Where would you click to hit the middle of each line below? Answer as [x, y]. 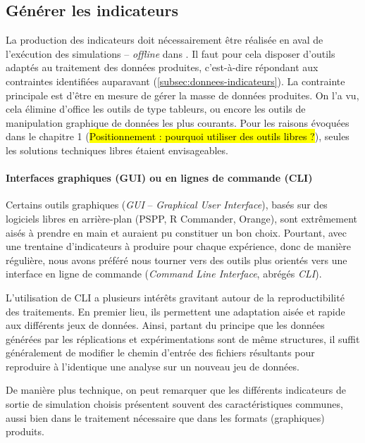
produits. [25, 431]
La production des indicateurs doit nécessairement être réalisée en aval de [165, 40]
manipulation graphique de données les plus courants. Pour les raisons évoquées [178, 122]
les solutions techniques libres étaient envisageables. [117, 150]
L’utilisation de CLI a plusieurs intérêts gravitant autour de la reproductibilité [175, 297]
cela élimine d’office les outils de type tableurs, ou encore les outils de [156, 109]
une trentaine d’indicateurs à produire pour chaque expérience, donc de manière [178, 246]
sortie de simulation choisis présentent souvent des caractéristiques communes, [174, 404]
